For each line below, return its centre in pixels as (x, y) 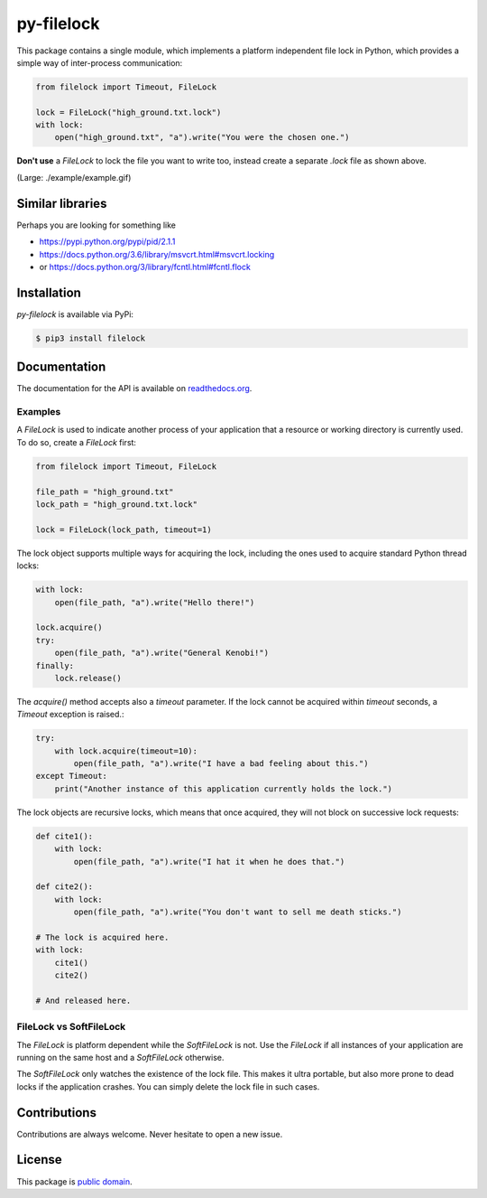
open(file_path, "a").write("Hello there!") (155, 602)
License (39, 1160)
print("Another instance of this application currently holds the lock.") (223, 789)
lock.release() (88, 678)
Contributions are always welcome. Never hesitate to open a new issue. (150, 1134)
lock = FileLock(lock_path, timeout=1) (124, 529)
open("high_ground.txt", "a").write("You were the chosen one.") (202, 137)
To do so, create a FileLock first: (77, 442)
